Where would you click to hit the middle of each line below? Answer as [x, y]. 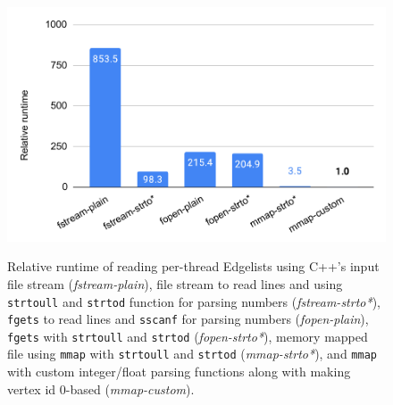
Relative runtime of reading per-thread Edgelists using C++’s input [193, 266]
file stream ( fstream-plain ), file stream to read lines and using [175, 283]
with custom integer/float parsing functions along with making [179, 372]
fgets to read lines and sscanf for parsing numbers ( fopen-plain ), [188, 319]
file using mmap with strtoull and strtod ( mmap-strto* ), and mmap [192, 354]
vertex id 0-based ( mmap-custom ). [101, 388]
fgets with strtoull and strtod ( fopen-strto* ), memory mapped [188, 336]
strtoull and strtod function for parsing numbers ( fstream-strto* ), [194, 301]
